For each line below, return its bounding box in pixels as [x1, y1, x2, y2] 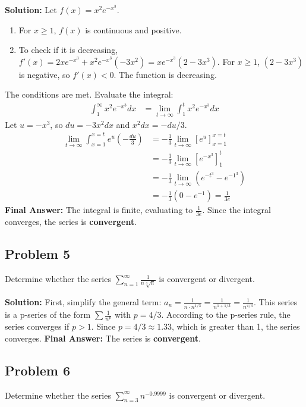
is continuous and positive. [85, 23, 182, 36]
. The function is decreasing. [113, 68, 217, 80]
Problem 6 [5, 361, 70, 379]
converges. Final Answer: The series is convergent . [5, 331, 201, 344]
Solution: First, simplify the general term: [5, 296, 162, 308]
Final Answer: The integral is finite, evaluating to [5, 203, 193, 216]
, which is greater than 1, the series [172, 320, 300, 333]
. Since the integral [202, 203, 271, 216]
